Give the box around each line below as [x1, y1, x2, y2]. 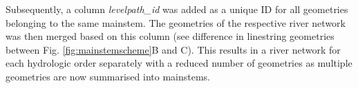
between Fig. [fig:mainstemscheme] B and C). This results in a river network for [6, 42, 341, 56]
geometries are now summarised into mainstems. [6, 69, 211, 83]
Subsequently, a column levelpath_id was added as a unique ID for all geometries [6, 2, 348, 16]
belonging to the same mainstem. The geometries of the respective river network [6, 15, 346, 30]
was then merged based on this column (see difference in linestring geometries [6, 29, 335, 43]
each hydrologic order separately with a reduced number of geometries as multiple [6, 56, 352, 70]
